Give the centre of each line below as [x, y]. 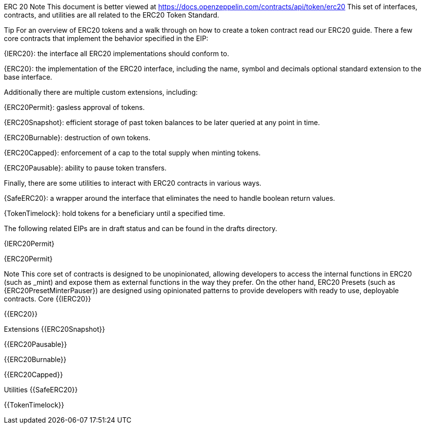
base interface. [28, 77]
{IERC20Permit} [29, 244]
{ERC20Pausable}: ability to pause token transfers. [85, 168]
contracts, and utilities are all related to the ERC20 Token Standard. [112, 15]
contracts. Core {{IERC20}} [48, 299]
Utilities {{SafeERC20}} [41, 390]
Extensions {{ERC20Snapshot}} [55, 329]
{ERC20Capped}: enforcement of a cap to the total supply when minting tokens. [132, 153]
